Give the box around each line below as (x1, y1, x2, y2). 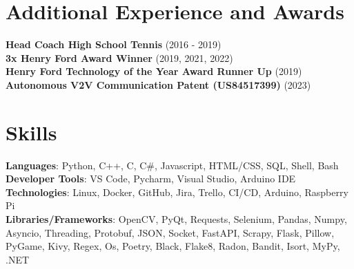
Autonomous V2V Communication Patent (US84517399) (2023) (6, 77, 311, 92)
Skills (6, 118, 57, 146)
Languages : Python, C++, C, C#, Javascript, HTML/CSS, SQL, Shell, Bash (6, 158, 339, 172)
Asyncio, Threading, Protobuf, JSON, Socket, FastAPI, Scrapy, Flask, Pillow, (6, 225, 335, 239)
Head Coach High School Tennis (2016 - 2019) (6, 37, 222, 52)
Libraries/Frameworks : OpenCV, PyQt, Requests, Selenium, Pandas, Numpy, (6, 212, 347, 226)
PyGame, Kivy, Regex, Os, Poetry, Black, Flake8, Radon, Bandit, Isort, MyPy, (6, 239, 340, 253)
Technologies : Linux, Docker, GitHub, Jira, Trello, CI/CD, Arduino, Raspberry (6, 184, 348, 199)
